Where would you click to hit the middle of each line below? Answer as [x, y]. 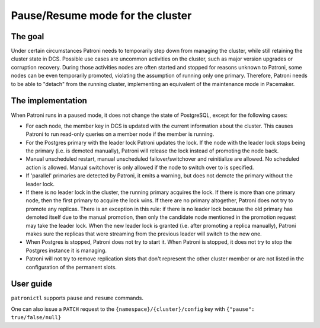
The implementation [49, 101]
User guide [32, 284]
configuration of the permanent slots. [71, 267]
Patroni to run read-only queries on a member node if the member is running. [120, 134]
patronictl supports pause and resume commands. [77, 298]
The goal [28, 36]
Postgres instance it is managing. [66, 250]
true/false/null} [36, 318]
